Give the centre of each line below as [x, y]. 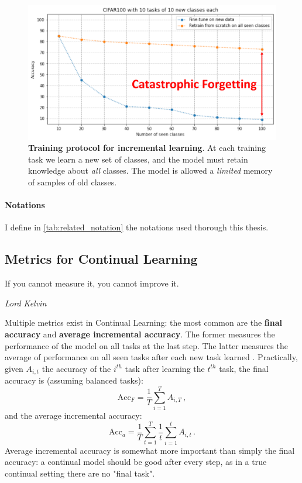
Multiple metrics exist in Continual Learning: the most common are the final [144, 322]
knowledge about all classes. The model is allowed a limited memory [150, 170]
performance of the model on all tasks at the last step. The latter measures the [146, 345]
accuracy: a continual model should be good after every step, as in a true [136, 462]
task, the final [244, 368]
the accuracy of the [76, 368]
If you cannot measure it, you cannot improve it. [92, 283]
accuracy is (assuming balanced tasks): [74, 380]
